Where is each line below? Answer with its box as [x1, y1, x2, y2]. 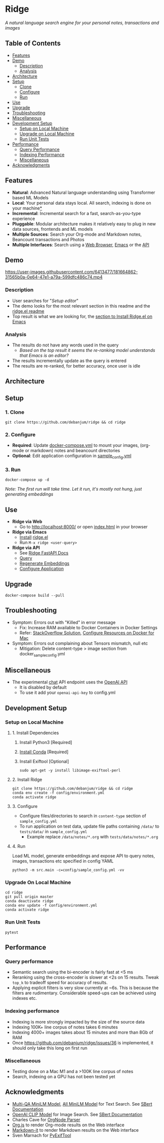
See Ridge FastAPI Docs [19, 550, 69, 556]
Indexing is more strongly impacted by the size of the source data [12, 1019, 145, 1024]
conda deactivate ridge [5, 899, 54, 904]
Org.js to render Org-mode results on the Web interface [12, 1122, 125, 1128]
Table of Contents [5, 39, 61, 48]
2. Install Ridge [12, 776, 43, 783]
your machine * [12, 205, 43, 211]
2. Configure [5, 431, 36, 438]
